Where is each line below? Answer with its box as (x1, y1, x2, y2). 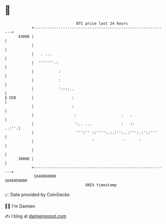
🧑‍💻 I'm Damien (4, 203, 35, 209)
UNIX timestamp (85, 182, 117, 188)
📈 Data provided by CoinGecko (4, 192, 70, 198)
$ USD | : (4, 95, 74, 100)
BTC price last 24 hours (76, 21, 128, 26)
